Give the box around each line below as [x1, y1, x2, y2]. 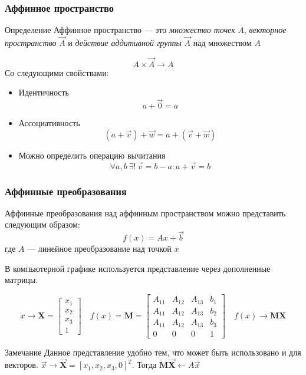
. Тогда [131, 358, 157, 371]
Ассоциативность [18, 117, 80, 129]
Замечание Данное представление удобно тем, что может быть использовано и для [5, 346, 301, 358]
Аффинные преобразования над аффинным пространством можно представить [5, 206, 286, 219]
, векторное [244, 24, 287, 36]
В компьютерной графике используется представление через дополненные [5, 262, 271, 274]
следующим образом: [5, 218, 80, 231]
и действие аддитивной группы [68, 37, 182, 49]
